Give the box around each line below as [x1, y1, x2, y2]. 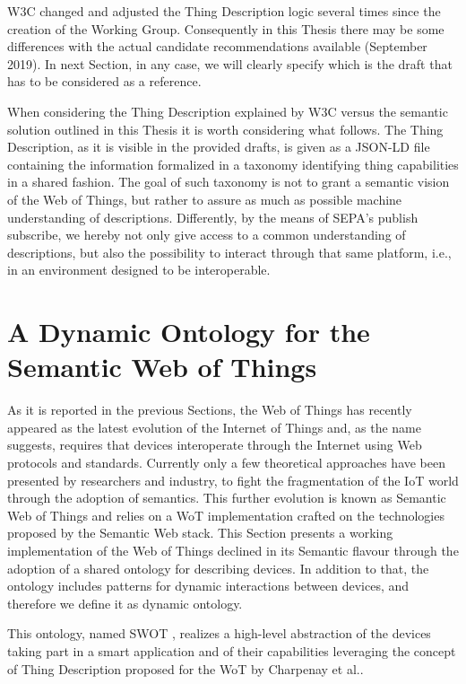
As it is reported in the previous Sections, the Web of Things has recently [7, 400, 412, 419]
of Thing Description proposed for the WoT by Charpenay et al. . [7, 659, 364, 678]
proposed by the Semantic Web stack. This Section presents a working [7, 523, 393, 542]
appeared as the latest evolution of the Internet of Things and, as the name [7, 417, 421, 436]
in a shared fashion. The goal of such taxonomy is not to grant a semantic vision [7, 172, 450, 191]
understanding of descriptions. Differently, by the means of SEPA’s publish [7, 207, 419, 226]
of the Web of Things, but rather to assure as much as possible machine [7, 189, 402, 208]
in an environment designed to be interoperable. [7, 260, 271, 279]
